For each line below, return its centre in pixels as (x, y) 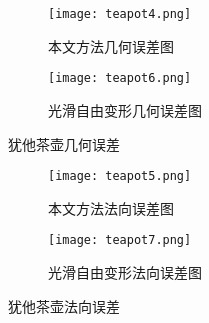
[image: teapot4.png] (120, 14)
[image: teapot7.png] (120, 240)
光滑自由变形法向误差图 (125, 272)
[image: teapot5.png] (120, 176)
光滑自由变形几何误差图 (125, 109)
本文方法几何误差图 (111, 45)
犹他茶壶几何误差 (64, 143)
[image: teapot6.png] (120, 78)
